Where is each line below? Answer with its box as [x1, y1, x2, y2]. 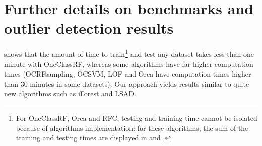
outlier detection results [4, 18, 174, 38]
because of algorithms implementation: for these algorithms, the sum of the [16, 122, 248, 133]
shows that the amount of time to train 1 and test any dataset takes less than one [4, 47, 254, 59]
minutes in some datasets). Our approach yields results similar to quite [30, 78, 249, 89]
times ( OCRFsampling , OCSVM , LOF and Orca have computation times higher [4, 68, 251, 79]
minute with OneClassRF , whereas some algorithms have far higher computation [4, 58, 253, 69]
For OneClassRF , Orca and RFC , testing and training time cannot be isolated [16, 112, 257, 123]
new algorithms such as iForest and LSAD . [4, 88, 136, 99]
